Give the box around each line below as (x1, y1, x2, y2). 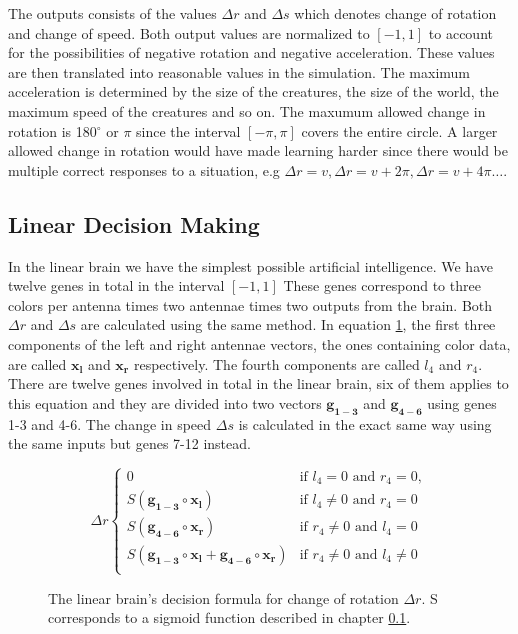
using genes (427, 392, 497, 413)
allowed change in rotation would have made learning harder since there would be (8, 140, 508, 161)
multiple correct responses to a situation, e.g (8, 159, 280, 180)
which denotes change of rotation (294, 3, 497, 23)
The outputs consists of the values (8, 3, 217, 23)
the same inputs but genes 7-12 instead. (8, 433, 251, 454)
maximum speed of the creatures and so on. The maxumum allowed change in (8, 100, 486, 121)
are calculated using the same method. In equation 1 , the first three (80, 314, 496, 335)
